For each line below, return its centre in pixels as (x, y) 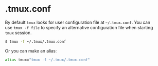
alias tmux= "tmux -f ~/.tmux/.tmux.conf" (48, 60)
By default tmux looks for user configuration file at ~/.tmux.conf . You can (78, 22)
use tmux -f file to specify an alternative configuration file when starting (79, 27)
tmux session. (18, 33)
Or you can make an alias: (31, 51)
